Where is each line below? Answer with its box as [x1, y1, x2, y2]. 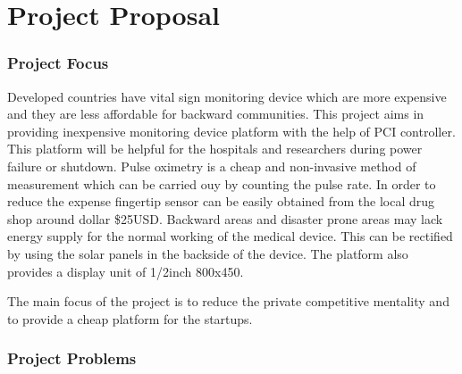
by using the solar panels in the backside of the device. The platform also [7, 244, 408, 262]
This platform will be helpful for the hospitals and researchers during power [7, 139, 423, 158]
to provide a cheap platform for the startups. [7, 309, 253, 328]
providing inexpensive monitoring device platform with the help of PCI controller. [7, 121, 456, 140]
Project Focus [7, 52, 109, 74]
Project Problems [7, 347, 137, 370]
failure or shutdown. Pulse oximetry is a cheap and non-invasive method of [7, 156, 416, 175]
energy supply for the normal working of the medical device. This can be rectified [7, 227, 453, 245]
